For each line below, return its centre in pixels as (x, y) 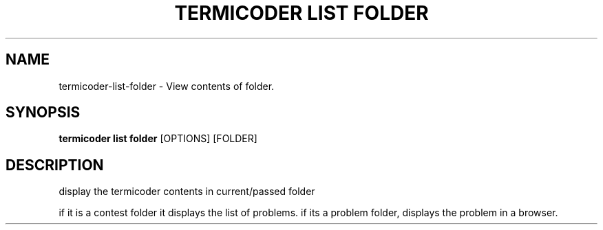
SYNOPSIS (43, 113)
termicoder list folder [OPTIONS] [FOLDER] (158, 139)
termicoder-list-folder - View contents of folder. (167, 86)
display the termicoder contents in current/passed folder (187, 192)
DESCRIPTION (55, 165)
